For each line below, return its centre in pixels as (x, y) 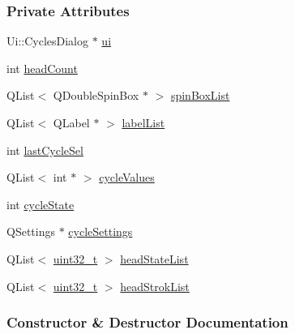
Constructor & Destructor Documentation (147, 322)
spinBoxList (200, 95)
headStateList (154, 258)
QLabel (71, 122)
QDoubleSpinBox (96, 95)
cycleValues (127, 177)
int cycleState (41, 204)
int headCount (42, 68)
